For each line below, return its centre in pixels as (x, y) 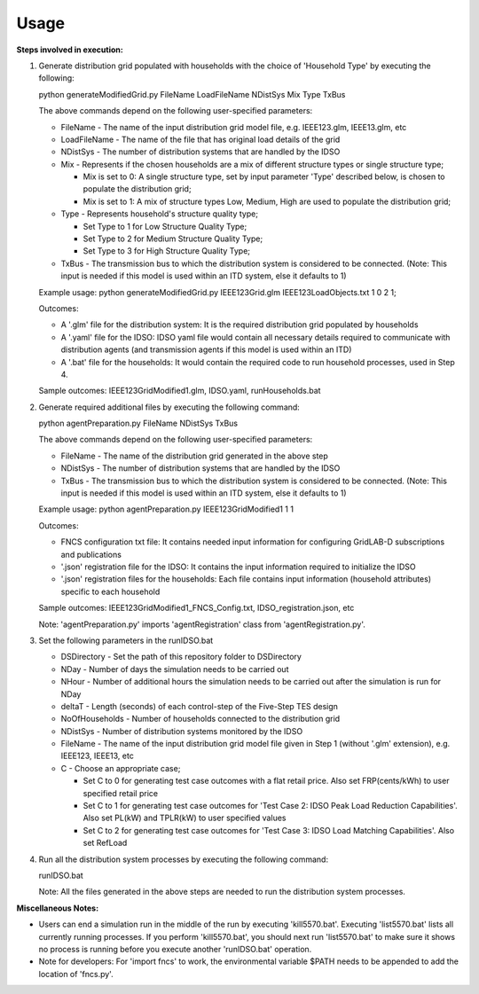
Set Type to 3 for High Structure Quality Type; (167, 251)
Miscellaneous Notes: (58, 908)
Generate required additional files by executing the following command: (169, 407)
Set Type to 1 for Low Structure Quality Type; (165, 226)
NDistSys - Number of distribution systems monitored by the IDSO (182, 731)
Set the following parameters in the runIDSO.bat (126, 640)
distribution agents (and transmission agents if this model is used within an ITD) (206, 349)
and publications (91, 554)
